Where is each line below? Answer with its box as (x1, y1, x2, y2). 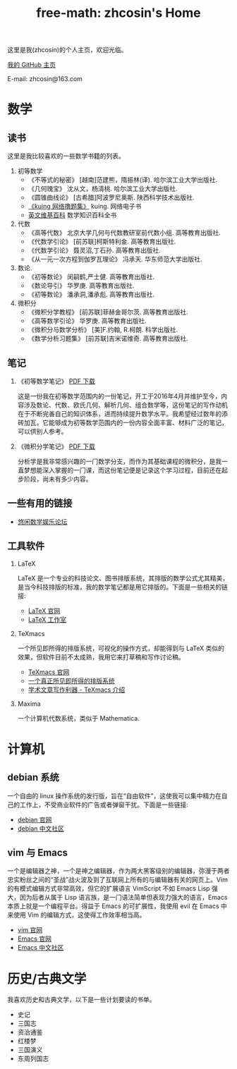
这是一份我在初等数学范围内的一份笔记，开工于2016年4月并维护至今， (17, 392, 221, 400)
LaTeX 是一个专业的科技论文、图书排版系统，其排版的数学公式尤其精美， (17, 573, 229, 582)
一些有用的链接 (7, 497, 73, 509)
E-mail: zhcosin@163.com (7, 75, 83, 83)
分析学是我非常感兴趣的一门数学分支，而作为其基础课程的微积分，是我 (17, 457, 222, 465)
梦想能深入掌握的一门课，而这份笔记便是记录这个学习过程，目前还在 (23, 466, 222, 474)
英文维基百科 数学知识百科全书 (28, 211, 117, 219)
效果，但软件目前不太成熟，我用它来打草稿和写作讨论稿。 (17, 652, 185, 661)
